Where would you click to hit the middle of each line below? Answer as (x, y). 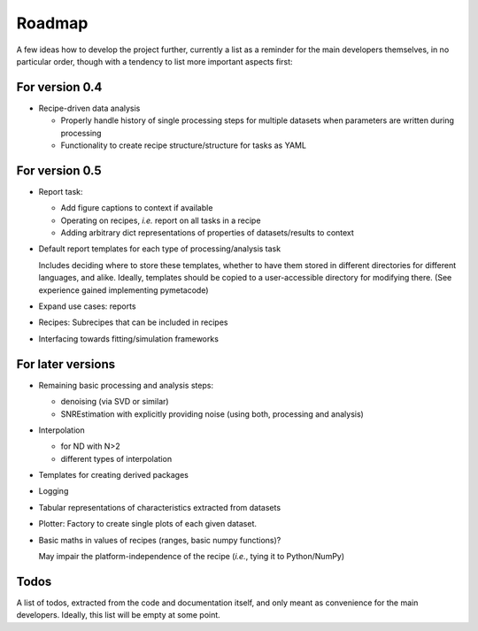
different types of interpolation (116, 458)
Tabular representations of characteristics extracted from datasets (160, 507)
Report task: (61, 191)
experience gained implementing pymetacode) (123, 290)
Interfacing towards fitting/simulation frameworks (128, 339)
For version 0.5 (59, 170)
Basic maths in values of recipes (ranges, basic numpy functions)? (160, 540)
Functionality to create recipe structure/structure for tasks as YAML (184, 145)
